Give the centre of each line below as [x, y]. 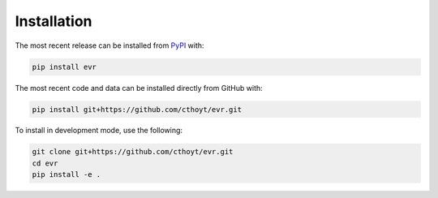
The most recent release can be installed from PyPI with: [109, 45]
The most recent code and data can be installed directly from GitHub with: [139, 88]
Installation [54, 21]
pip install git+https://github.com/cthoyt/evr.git [137, 109]
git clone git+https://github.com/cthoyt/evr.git [133, 152]
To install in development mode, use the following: [99, 131]
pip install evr [64, 67]
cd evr [45, 163]
